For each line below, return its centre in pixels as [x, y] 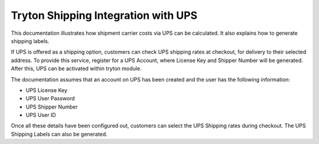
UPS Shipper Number [52, 107]
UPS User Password [50, 99]
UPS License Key [47, 90]
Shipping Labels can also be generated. [59, 134]
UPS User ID [41, 115]
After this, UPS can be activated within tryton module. [76, 68]
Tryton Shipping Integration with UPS [104, 15]
